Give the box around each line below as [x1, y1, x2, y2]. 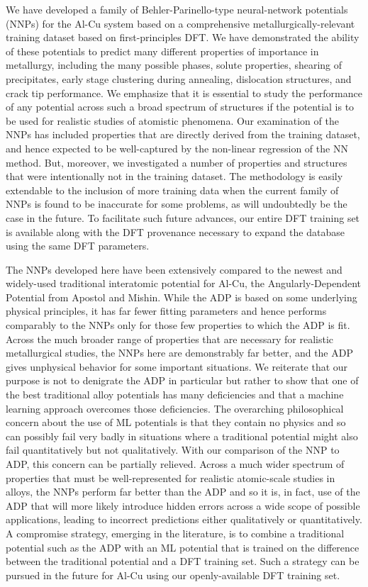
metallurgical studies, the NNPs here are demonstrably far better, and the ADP [6, 345, 353, 360]
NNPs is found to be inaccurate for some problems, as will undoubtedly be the [6, 196, 347, 211]
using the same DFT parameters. [6, 238, 150, 253]
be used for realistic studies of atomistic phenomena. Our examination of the [6, 113, 339, 128]
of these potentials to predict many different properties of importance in [6, 43, 319, 58]
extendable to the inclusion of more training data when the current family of [6, 182, 339, 197]
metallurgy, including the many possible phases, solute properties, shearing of [6, 57, 342, 72]
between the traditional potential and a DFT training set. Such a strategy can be [6, 554, 359, 569]
